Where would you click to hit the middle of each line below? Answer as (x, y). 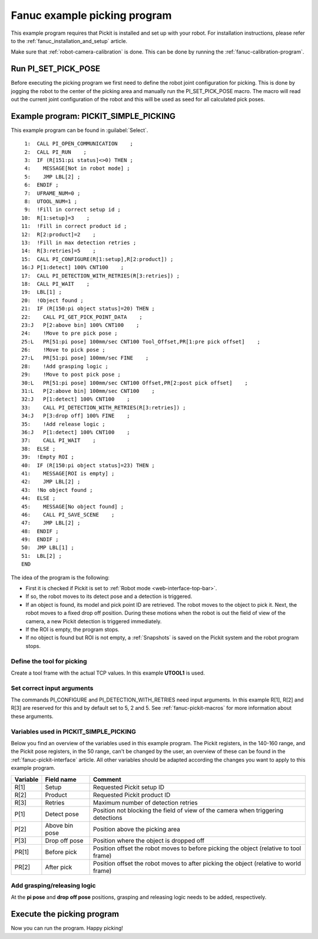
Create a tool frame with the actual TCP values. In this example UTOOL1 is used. (108, 673)
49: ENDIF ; (40, 540)
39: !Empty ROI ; (48, 457)
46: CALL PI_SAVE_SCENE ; (68, 515)
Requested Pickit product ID (132, 795)
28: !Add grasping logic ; (65, 366)
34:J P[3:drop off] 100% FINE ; (76, 416)
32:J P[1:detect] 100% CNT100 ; (76, 399)
